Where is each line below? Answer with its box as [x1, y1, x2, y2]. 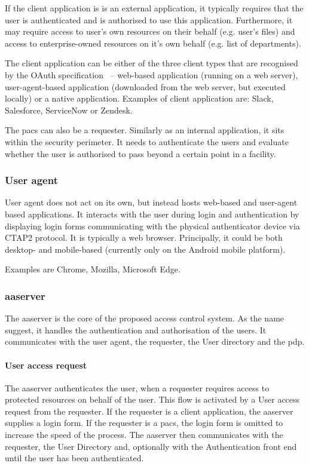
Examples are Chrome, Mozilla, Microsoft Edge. [5, 263, 180, 275]
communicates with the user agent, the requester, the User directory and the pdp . [5, 335, 305, 348]
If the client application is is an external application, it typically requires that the [5, 2, 304, 14]
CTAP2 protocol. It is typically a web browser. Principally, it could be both [5, 231, 283, 244]
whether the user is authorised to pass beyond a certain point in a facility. [5, 147, 276, 160]
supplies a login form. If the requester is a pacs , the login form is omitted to [5, 416, 283, 429]
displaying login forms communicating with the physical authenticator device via [5, 219, 300, 232]
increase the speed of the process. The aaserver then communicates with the [5, 428, 283, 441]
